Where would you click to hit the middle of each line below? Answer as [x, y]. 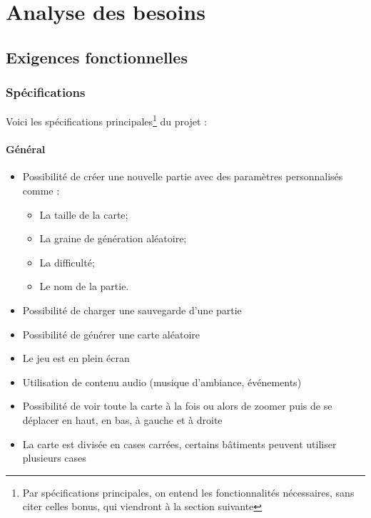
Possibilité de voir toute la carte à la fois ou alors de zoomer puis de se [177, 406]
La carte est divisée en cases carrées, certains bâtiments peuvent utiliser [179, 444]
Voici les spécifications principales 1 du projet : [106, 120]
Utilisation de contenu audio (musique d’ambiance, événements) [162, 382]
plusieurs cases [54, 458]
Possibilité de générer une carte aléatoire [111, 334]
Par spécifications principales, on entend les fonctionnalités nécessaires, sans [188, 492]
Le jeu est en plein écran [76, 358]
